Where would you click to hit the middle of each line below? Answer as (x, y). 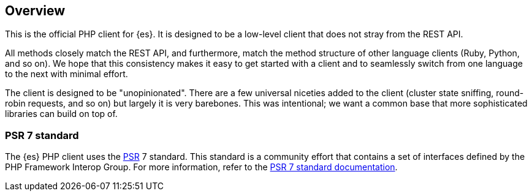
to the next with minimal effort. (66, 74)
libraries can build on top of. (61, 114)
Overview (35, 11)
